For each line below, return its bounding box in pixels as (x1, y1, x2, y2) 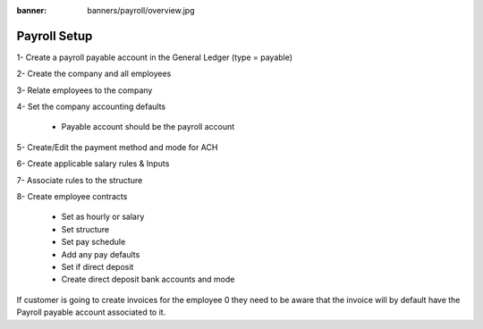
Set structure (61, 224, 110, 234)
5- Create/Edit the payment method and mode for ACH (16, 141, 218, 152)
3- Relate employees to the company (16, 85, 153, 96)
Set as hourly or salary (61, 211, 145, 223)
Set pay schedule (61, 237, 126, 248)
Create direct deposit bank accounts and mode (61, 274, 235, 285)
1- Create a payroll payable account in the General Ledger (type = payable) (16, 52, 293, 63)
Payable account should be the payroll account (61, 122, 235, 132)
